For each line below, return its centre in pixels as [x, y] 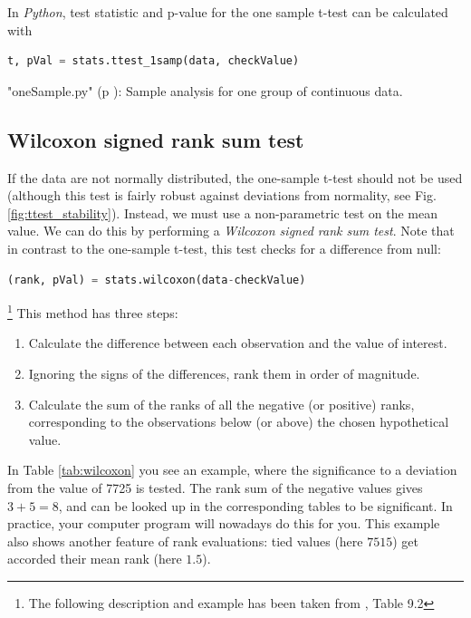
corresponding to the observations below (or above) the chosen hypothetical [239, 422]
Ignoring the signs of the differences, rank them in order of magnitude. [224, 373]
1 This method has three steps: [93, 311]
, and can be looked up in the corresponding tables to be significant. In [255, 505]
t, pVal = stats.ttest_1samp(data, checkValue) [154, 61]
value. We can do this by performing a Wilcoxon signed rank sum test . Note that [231, 231]
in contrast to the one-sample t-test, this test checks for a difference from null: [224, 248]
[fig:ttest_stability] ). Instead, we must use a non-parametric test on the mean [222, 212]
